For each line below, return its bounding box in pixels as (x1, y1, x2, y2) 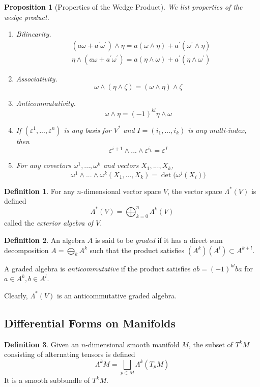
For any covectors (16, 160, 71, 171)
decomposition (4, 244, 49, 255)
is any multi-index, (188, 124, 247, 135)
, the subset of (188, 339, 233, 349)
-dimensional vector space (81, 185, 161, 196)
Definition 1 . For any (4, 185, 75, 196)
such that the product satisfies (90, 244, 185, 255)
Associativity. (16, 73, 57, 84)
